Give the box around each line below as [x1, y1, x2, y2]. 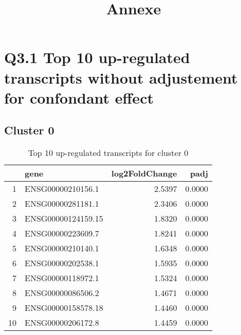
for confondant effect [4, 87, 154, 108]
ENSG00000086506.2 [25, 287, 99, 299]
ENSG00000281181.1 [25, 198, 99, 210]
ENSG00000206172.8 [25, 317, 99, 329]
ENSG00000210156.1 [25, 183, 99, 195]
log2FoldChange [111, 167, 177, 180]
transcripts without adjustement [4, 67, 238, 88]
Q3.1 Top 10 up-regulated [4, 47, 190, 68]
